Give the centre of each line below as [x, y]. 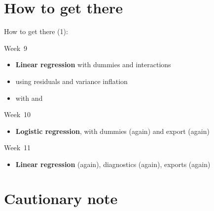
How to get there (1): [36, 31]
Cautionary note [61, 198]
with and [29, 98]
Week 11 [18, 148]
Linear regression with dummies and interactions [93, 64]
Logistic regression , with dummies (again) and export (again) [112, 131]
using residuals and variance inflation [71, 81]
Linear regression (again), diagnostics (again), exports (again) [113, 164]
